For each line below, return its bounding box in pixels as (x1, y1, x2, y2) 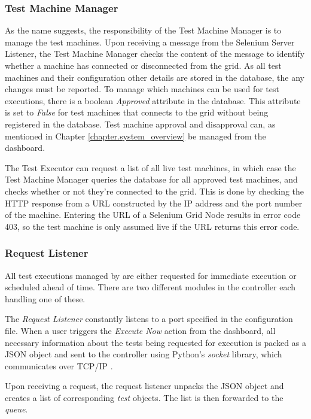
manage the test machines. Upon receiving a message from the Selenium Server (5, 35, 295, 48)
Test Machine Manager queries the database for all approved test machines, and (5, 173, 298, 186)
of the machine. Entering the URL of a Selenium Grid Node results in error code (5, 208, 301, 221)
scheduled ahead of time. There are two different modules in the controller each (5, 281, 296, 293)
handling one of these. (5, 292, 86, 305)
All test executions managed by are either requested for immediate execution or (5, 269, 297, 281)
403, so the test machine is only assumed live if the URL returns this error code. (5, 220, 300, 232)
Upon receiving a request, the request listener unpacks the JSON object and (5, 379, 284, 392)
